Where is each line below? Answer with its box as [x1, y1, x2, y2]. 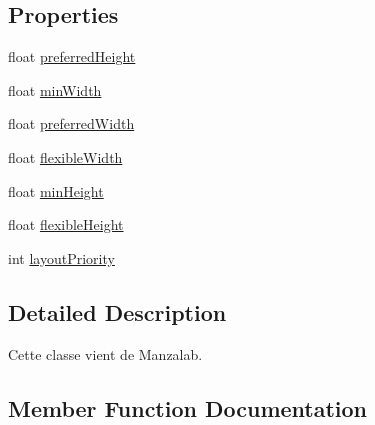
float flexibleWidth [8, 146, 123, 167]
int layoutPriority [8, 247, 115, 268]
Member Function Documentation [8, 392, 368, 423]
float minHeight [8, 180, 104, 201]
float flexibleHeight [8, 214, 124, 235]
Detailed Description [8, 296, 227, 327]
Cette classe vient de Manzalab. [8, 343, 203, 364]
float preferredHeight [8, 46, 136, 67]
